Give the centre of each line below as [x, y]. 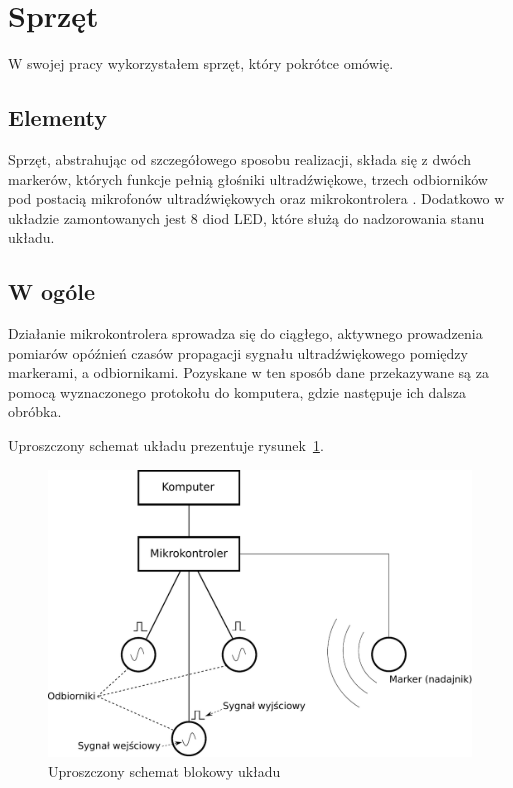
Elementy [58, 117]
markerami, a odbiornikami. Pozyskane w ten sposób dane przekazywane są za [248, 372]
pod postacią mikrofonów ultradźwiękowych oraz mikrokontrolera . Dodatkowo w [256, 198]
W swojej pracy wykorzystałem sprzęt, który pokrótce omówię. [201, 63]
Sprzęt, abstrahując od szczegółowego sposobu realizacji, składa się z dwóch [239, 158]
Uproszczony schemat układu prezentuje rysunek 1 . [166, 445]
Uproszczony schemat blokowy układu [164, 770]
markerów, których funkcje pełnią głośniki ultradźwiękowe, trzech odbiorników [248, 178]
